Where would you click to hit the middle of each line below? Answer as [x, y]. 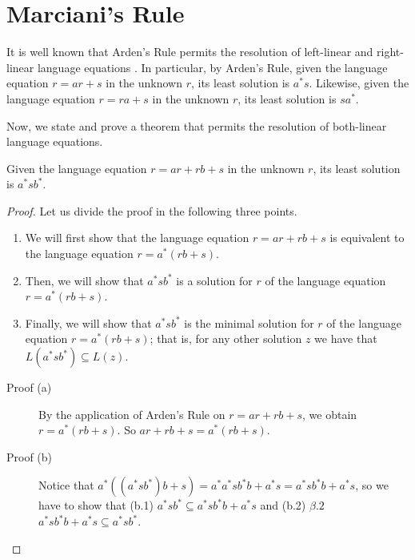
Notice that [66, 485]
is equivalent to [367, 238]
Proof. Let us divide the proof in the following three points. [152, 210]
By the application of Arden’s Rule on [132, 414]
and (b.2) [283, 505]
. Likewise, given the [359, 83]
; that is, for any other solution [226, 338]
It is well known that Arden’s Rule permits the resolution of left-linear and [190, 52]
